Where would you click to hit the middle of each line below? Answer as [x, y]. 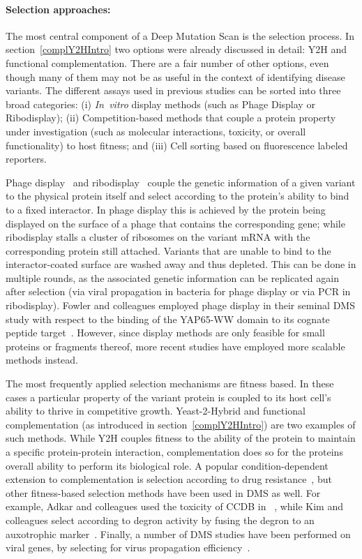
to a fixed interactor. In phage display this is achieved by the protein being [166, 209]
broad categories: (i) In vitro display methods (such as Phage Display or [160, 104]
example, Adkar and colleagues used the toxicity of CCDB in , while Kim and [174, 506]
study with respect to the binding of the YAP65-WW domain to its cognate [168, 319]
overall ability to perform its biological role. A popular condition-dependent [167, 465]
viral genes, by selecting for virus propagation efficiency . [128, 547]
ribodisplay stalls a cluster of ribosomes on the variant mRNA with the [158, 237]
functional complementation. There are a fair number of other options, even [167, 62]
